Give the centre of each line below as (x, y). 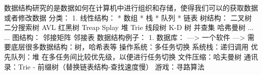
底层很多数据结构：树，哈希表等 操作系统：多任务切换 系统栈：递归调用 (130, 47)
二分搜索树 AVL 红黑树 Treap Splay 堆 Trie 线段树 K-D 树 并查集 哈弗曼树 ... (129, 27)
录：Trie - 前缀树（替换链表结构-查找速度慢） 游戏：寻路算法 (104, 66)
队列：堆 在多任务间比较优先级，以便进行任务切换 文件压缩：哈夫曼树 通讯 (134, 56)
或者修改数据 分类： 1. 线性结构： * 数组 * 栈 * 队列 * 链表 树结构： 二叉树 (128, 17)
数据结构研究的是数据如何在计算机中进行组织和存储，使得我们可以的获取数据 (131, 7)
